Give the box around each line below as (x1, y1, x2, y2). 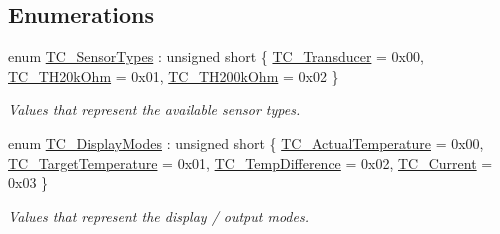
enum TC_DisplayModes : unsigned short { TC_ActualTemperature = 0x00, (8, 132, 484, 153)
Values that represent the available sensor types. (8, 99, 301, 120)
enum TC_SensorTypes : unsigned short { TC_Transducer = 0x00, (8, 46, 424, 67)
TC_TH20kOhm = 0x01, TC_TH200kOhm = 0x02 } (8, 65, 339, 86)
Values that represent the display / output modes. (8, 205, 309, 226)
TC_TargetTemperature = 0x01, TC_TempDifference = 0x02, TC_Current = (8, 152, 493, 173)
